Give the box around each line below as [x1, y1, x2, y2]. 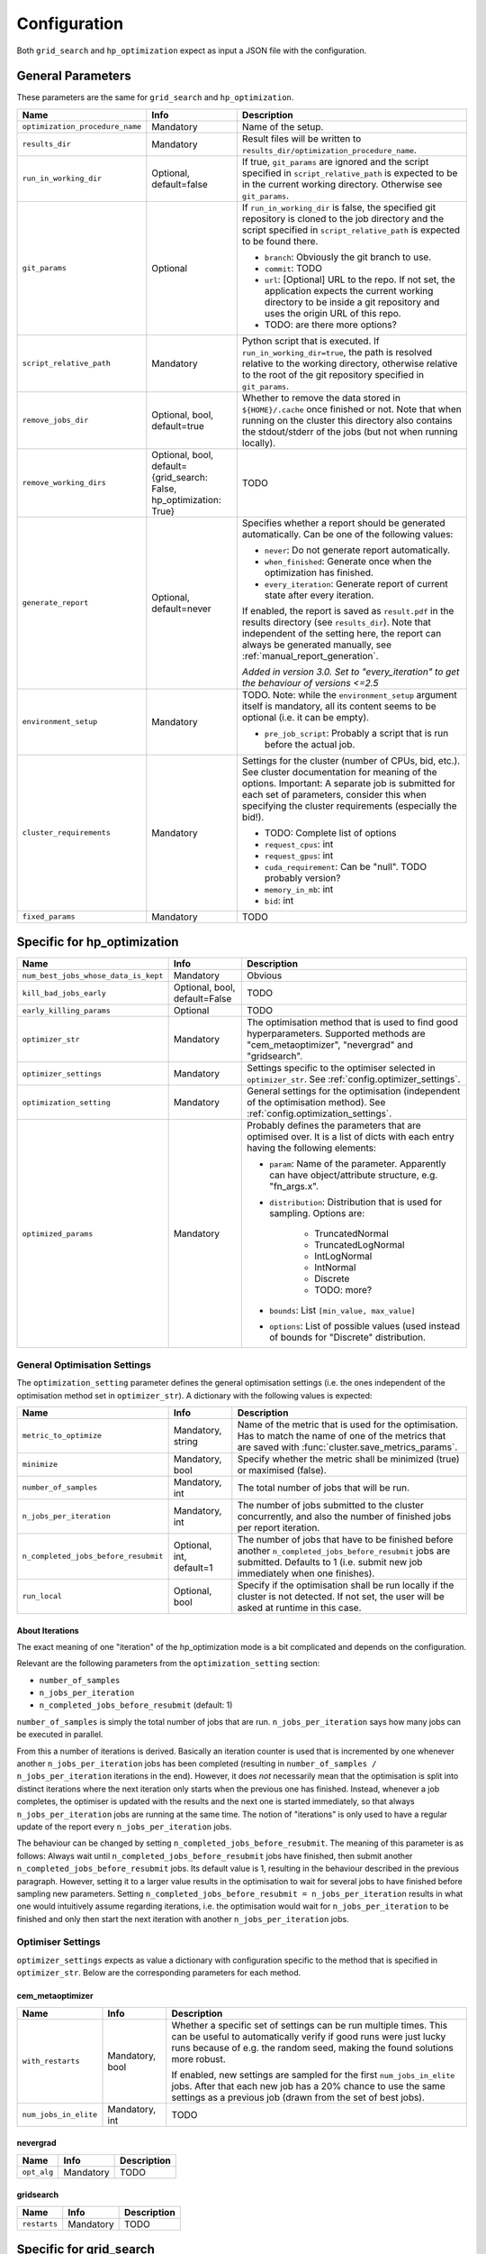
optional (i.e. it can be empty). [241, 710, 369, 723]
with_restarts [22, 2057, 80, 2066]
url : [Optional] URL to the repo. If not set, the [264, 273, 456, 286]
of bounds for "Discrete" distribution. [268, 1331, 427, 1343]
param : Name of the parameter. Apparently [268, 1158, 446, 1170]
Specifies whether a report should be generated [241, 517, 445, 529]
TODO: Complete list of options [264, 826, 397, 838]
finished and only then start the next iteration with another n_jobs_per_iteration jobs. [16, 1913, 350, 1924]
